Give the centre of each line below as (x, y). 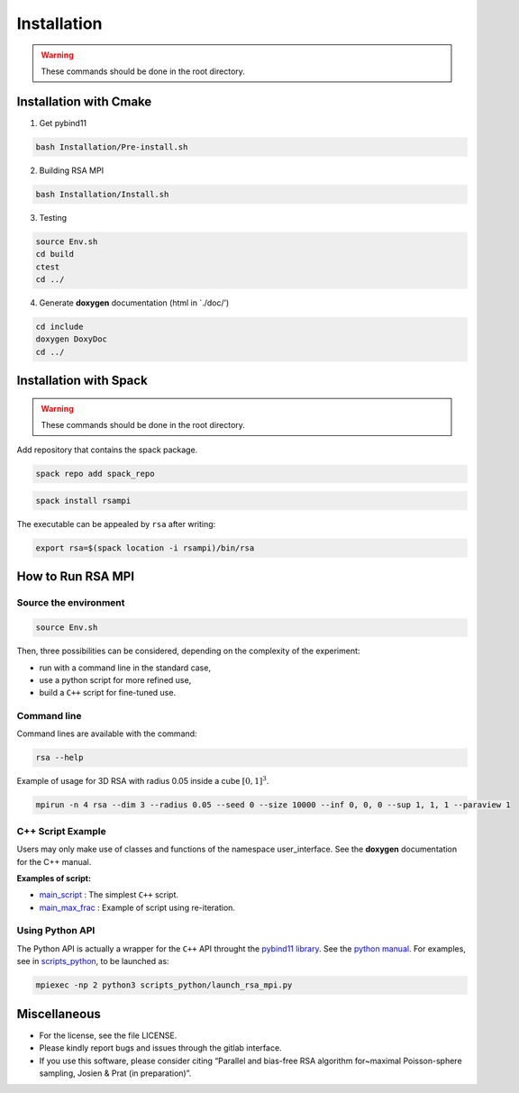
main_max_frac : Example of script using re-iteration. (137, 907)
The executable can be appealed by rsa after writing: (116, 524)
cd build (55, 254)
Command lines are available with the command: (107, 733)
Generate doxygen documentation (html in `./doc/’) (134, 303)
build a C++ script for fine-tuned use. (107, 693)
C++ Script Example (62, 831)
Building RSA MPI (71, 170)
